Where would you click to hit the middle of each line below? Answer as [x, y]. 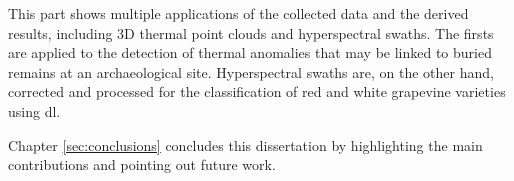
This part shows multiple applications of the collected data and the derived [238, 13]
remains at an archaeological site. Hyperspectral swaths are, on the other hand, [251, 71]
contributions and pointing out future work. [142, 164]
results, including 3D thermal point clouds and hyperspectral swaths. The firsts [251, 32]
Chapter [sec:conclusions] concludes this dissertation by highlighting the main [245, 144]
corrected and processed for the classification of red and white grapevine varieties [257, 91]
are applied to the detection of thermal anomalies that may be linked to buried [250, 52]
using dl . [34, 110]
